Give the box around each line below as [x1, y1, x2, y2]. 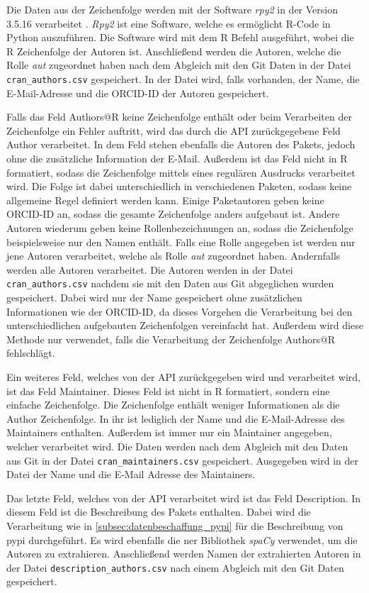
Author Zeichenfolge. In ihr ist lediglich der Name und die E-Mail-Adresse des [6, 411, 345, 426]
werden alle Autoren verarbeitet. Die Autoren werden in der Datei [6, 262, 293, 277]
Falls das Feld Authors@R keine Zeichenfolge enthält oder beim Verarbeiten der [6, 109, 352, 124]
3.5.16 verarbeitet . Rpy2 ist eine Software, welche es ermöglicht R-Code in [6, 16, 331, 31]
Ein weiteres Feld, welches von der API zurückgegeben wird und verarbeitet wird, [6, 369, 361, 384]
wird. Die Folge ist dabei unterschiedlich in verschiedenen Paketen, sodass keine [6, 179, 352, 194]
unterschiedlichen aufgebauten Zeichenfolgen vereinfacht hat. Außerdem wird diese [6, 318, 363, 333]
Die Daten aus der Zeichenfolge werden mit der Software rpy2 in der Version [6, 2, 339, 16]
